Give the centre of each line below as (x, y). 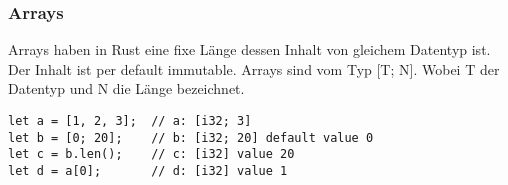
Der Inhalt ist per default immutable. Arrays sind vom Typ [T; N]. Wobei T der (254, 68)
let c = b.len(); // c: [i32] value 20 (151, 154)
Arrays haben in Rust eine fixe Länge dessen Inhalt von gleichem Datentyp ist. (249, 49)
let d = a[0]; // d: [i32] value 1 (148, 170)
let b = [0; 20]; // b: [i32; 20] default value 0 (191, 137)
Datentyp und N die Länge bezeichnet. (126, 88)
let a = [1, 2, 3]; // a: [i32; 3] (130, 121)
